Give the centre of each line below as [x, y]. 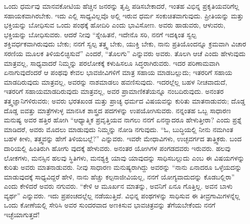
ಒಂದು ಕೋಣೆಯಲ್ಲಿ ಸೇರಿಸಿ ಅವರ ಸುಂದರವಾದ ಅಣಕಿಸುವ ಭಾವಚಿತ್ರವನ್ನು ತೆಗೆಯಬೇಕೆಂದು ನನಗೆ [110, 205]
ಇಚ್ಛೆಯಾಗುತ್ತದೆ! [22, 215]
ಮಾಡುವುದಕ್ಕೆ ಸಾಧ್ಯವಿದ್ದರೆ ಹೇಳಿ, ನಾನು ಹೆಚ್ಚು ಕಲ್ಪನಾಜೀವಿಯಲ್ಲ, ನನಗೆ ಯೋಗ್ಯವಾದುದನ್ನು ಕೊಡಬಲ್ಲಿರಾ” [119, 176]
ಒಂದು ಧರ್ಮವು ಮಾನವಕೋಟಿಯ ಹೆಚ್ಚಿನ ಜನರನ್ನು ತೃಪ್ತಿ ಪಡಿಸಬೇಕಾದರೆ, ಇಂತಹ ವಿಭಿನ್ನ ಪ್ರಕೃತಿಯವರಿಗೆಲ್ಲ [122, 6]
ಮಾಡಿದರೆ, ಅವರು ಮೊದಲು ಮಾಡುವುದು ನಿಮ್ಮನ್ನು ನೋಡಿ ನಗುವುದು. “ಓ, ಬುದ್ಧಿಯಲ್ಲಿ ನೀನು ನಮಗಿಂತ [119, 129]
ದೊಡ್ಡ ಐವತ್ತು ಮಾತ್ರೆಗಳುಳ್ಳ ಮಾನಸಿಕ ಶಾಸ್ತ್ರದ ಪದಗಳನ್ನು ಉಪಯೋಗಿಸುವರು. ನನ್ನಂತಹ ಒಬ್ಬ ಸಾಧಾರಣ [118, 110]
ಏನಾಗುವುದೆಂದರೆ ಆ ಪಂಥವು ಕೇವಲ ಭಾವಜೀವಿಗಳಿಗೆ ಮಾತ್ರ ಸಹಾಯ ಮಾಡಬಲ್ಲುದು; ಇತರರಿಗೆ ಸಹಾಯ [118, 72]
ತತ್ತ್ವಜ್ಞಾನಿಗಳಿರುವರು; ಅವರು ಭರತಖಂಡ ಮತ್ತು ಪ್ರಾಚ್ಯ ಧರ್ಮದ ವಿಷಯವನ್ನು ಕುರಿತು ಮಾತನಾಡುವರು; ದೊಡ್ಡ [125, 100]
